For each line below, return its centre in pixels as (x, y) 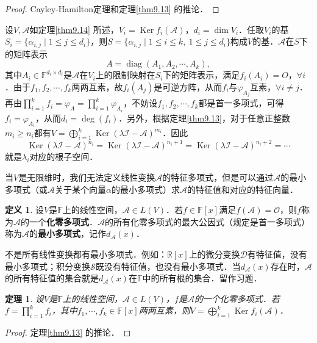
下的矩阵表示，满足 (201, 75)
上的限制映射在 (125, 75)
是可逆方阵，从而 (188, 86)
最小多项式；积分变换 (48, 266)
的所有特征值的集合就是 (52, 278)
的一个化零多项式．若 (237, 298)
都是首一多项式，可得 (241, 103)
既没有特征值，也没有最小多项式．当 (168, 266)
